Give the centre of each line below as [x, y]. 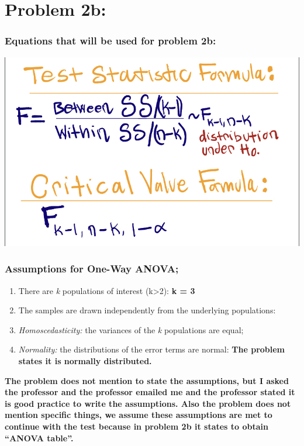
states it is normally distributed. [85, 361]
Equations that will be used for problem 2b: [110, 41]
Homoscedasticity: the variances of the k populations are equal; [131, 329]
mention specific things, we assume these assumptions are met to [139, 415]
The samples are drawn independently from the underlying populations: [147, 310]
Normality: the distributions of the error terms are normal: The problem [152, 349]
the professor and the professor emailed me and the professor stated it [150, 392]
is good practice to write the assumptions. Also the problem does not [148, 403]
